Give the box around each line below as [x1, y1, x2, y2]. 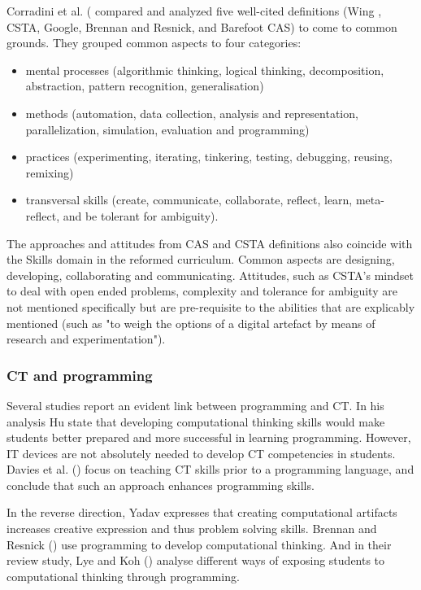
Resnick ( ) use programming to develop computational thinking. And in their [7, 535, 392, 553]
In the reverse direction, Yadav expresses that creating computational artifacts [7, 504, 397, 521]
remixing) [25, 164, 74, 181]
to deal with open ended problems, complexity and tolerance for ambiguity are [7, 282, 397, 299]
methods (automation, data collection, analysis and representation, [25, 104, 358, 121]
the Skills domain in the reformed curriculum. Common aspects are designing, [7, 251, 395, 268]
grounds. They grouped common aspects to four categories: [7, 34, 302, 51]
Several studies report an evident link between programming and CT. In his [7, 396, 384, 413]
